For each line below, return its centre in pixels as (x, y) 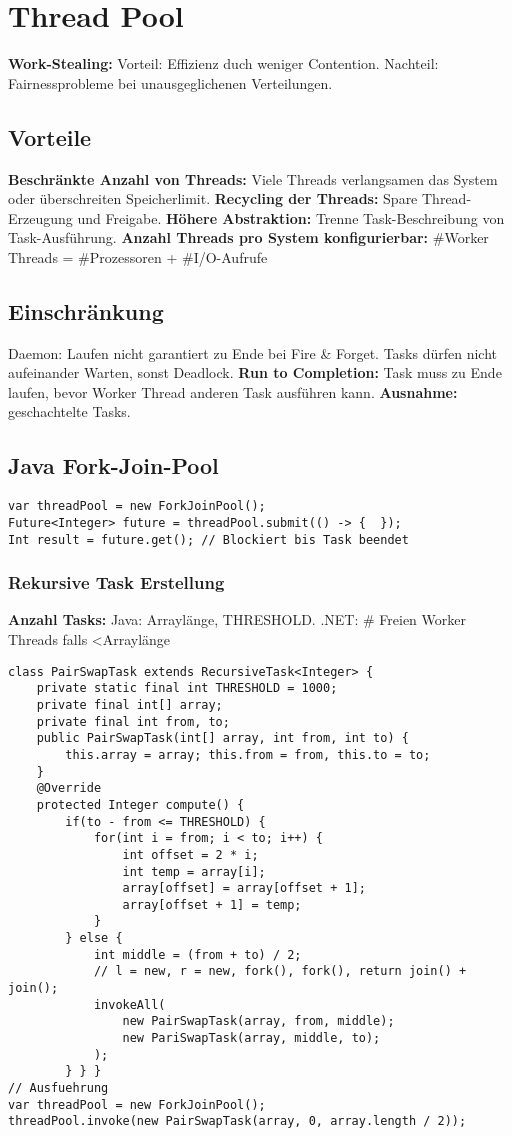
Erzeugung (40, 217)
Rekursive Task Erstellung (116, 582)
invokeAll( (129, 1004)
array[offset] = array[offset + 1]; (244, 888)
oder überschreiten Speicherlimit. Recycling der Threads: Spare (213, 198)
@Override (69, 788)
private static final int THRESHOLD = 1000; (187, 688)
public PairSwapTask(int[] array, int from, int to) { (222, 738)
